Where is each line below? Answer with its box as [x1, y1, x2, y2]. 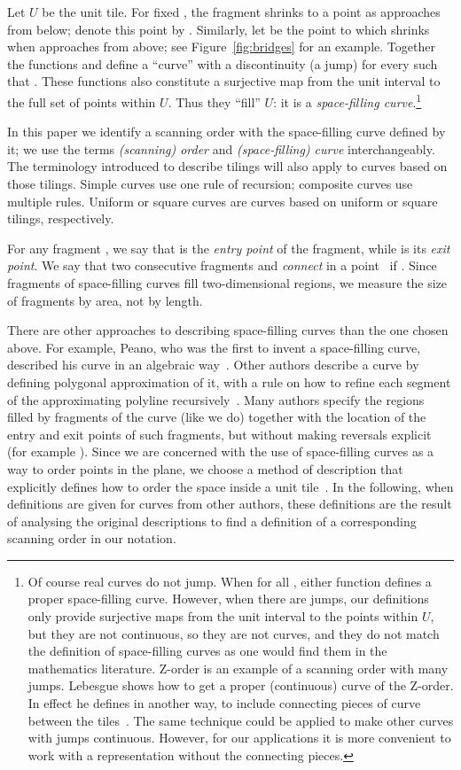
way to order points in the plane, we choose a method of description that [7, 459, 403, 478]
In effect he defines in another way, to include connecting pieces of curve [27, 694, 421, 712]
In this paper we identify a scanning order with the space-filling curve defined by [7, 122, 446, 141]
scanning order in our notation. [7, 529, 176, 548]
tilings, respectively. [7, 209, 114, 228]
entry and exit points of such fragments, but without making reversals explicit [7, 424, 432, 443]
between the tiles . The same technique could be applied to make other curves [27, 711, 454, 729]
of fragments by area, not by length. [7, 291, 203, 309]
